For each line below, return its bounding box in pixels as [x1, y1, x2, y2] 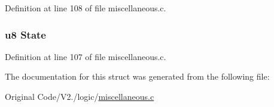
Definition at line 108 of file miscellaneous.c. [5, 2, 166, 14]
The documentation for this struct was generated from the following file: [5, 70, 270, 83]
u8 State [5, 27, 46, 42]
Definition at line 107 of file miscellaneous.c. [5, 50, 166, 62]
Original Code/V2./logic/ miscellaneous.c [5, 90, 154, 102]
